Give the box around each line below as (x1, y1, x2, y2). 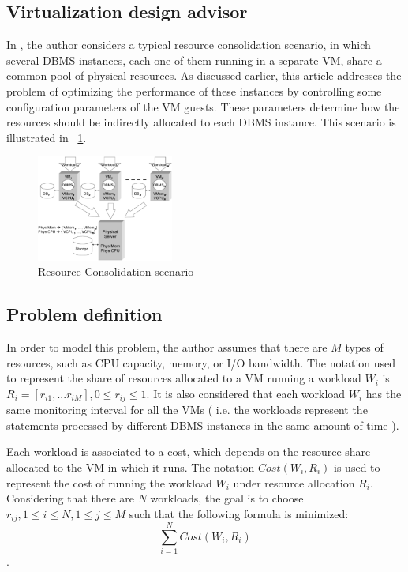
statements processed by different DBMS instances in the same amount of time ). (6, 416, 399, 433)
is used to (334, 458, 380, 475)
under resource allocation (233, 474, 355, 491)
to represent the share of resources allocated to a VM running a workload (6, 370, 361, 386)
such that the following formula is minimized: (129, 505, 349, 521)
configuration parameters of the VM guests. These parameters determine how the (6, 98, 400, 115)
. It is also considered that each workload (146, 385, 346, 401)
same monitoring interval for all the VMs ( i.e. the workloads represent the (6, 401, 368, 418)
